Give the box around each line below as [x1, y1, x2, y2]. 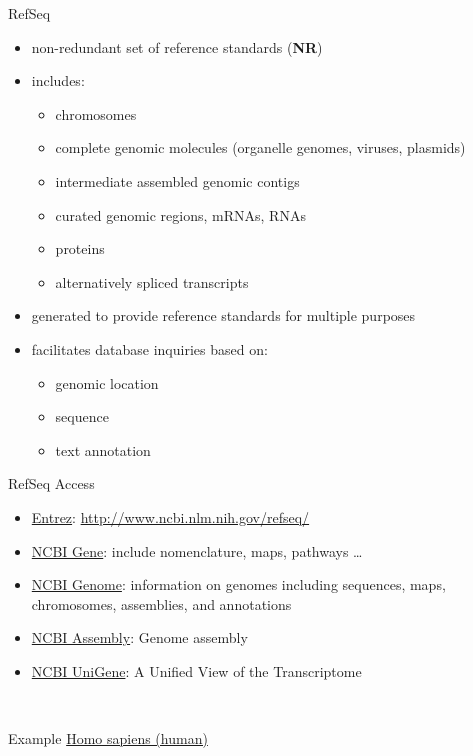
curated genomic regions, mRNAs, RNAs [55, 204, 306, 225]
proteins [55, 238, 105, 259]
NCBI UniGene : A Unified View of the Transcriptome [31, 660, 362, 681]
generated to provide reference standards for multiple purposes [31, 305, 416, 326]
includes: [31, 70, 85, 91]
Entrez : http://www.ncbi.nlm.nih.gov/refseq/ [31, 506, 310, 527]
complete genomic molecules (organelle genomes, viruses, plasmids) [55, 137, 466, 158]
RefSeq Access [8, 473, 95, 494]
